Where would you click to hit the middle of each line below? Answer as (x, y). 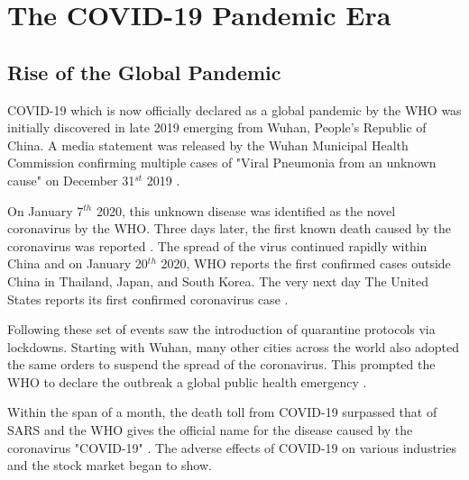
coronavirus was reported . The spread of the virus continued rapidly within (217, 245)
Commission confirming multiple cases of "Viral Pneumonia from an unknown (222, 163)
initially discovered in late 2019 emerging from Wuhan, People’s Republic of (217, 127)
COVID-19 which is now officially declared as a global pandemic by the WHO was (234, 109)
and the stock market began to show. (110, 465)
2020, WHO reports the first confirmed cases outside (306, 263)
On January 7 (46, 210)
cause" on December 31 (71, 180)
